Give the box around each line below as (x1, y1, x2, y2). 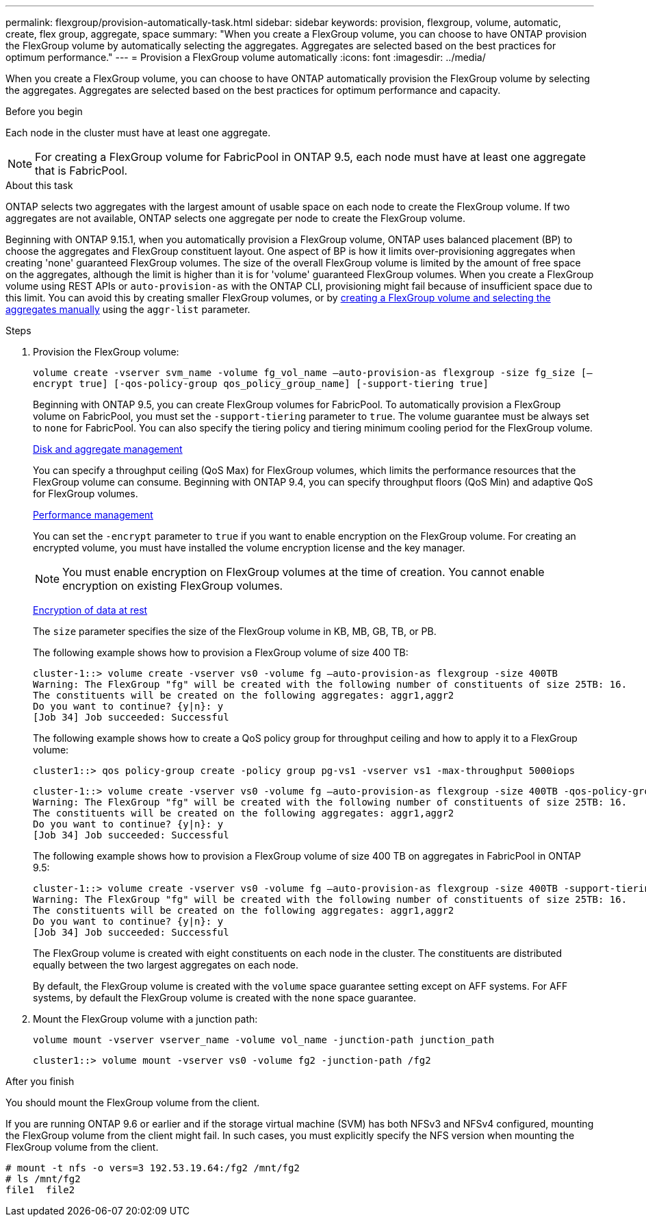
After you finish (5, 1075, 75, 1087)
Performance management (33, 509, 153, 521)
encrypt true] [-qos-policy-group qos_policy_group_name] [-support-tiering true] (33, 378, 489, 389)
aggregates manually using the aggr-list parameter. (5, 303, 250, 315)
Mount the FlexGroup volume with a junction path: (33, 1013, 258, 1025)
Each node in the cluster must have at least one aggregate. (5, 127, 271, 138)
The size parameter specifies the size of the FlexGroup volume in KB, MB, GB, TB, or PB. (33, 625, 437, 637)
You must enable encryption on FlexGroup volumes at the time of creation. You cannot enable (62, 565, 545, 579)
